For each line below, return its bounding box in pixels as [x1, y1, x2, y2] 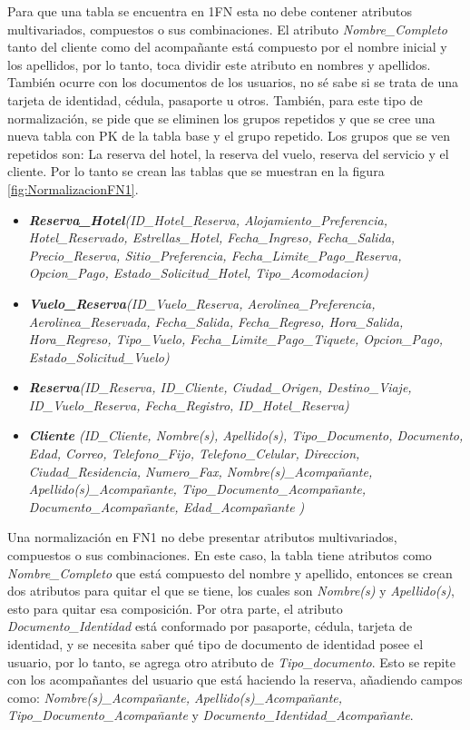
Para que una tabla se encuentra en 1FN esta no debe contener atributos [7, 2, 413, 20]
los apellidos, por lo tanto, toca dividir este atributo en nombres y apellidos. [7, 54, 431, 74]
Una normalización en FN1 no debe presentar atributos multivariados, [7, 528, 397, 547]
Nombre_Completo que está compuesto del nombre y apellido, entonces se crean [7, 563, 453, 582]
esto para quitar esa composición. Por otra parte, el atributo [7, 598, 343, 617]
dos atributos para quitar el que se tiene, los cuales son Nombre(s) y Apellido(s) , [7, 581, 455, 600]
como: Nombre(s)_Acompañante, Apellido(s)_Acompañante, [7, 687, 343, 706]
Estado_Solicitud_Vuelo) [28, 347, 170, 366]
